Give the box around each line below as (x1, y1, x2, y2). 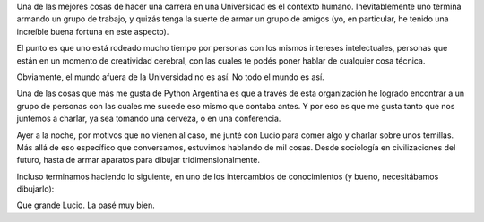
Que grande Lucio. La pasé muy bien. (16, 200, 156, 210)
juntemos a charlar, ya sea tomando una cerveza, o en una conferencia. (16, 113, 281, 124)
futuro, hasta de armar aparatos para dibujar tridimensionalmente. (16, 155, 260, 166)
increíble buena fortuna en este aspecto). (16, 26, 169, 37)
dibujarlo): (16, 184, 55, 194)
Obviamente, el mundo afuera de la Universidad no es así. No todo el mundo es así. (16, 72, 324, 82)
